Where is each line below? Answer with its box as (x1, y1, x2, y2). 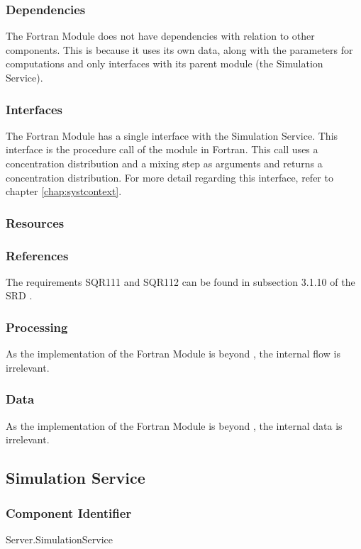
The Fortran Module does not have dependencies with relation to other (6, 28, 315, 43)
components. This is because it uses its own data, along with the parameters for (6, 42, 353, 57)
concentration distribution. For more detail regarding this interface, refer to (6, 170, 333, 184)
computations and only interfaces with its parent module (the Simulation (6, 56, 323, 71)
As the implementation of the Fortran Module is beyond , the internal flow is (6, 346, 340, 361)
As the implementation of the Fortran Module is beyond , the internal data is (6, 418, 343, 433)
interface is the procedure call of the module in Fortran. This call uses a (6, 142, 318, 157)
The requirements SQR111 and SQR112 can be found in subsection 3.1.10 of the (6, 274, 355, 289)
